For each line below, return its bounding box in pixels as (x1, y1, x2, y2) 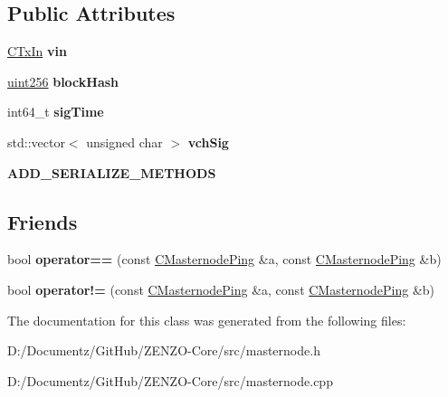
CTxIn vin (7, 42, 67, 61)
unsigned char (86, 132, 163, 151)
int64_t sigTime (7, 102, 104, 121)
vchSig (187, 132, 229, 151)
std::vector (7, 132, 65, 151)
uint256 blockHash (7, 71, 119, 90)
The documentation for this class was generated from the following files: (7, 310, 406, 329)
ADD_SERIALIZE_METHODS (7, 163, 216, 182)
